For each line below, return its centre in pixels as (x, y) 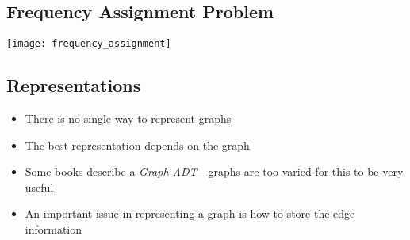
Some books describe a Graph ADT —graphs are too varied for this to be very (214, 171)
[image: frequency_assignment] (89, 44)
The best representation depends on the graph (137, 145)
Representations (74, 85)
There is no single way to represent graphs (128, 118)
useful (39, 187)
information (54, 229)
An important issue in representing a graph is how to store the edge (190, 213)
